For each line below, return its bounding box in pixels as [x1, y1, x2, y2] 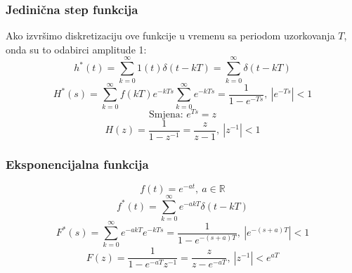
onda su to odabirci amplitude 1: [6, 42, 147, 56]
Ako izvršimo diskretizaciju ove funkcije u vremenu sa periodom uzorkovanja [6, 28, 335, 43]
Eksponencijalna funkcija [6, 155, 149, 172]
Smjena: [148, 109, 183, 120]
